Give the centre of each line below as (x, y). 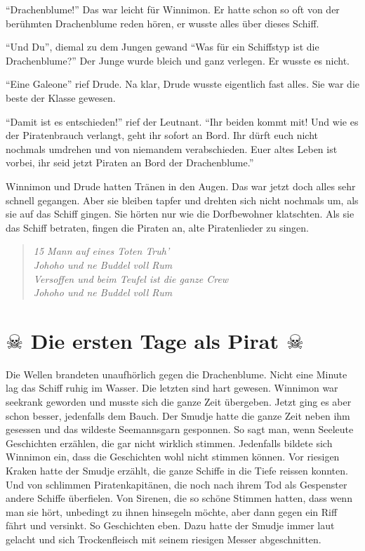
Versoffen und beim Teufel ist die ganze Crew (131, 278)
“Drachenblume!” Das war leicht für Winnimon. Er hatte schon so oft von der (173, 9)
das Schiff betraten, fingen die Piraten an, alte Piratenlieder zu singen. (158, 227)
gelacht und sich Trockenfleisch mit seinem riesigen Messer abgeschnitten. (164, 539)
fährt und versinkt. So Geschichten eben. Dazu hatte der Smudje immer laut (170, 525)
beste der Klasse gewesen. (61, 97)
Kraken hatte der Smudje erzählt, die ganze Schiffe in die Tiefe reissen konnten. (177, 470)
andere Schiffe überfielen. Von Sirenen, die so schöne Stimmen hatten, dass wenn (179, 498)
